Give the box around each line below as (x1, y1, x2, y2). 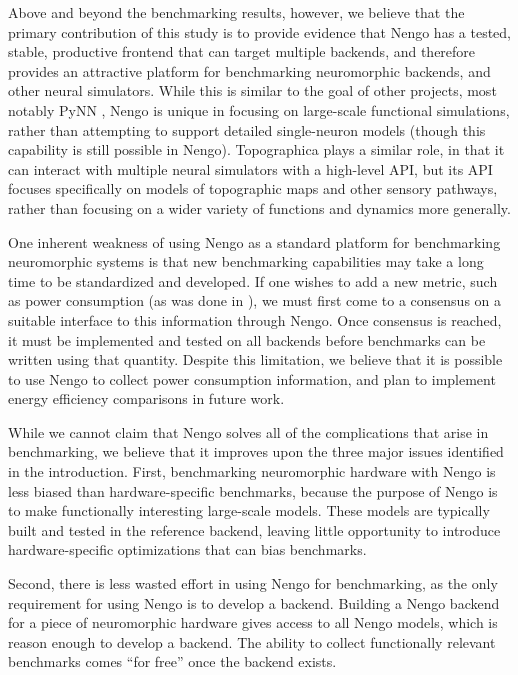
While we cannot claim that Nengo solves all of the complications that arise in (8, 421, 489, 442)
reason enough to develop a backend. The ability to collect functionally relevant (8, 631, 496, 652)
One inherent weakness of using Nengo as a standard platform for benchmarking (8, 231, 501, 252)
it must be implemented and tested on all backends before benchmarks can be (8, 329, 486, 350)
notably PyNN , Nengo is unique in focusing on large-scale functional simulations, (8, 99, 510, 120)
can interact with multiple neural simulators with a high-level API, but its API (8, 158, 493, 179)
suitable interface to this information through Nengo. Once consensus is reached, (8, 309, 502, 330)
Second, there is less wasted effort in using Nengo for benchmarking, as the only (8, 573, 498, 594)
